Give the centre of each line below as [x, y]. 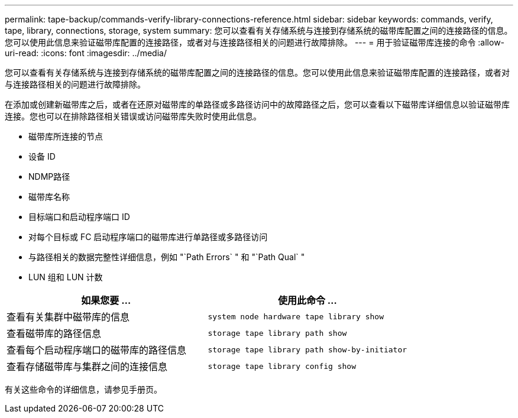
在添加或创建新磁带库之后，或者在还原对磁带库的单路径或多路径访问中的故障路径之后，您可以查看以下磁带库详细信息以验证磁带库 [257, 104]
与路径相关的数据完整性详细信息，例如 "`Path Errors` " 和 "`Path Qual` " [167, 257]
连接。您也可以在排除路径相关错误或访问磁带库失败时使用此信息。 [133, 116]
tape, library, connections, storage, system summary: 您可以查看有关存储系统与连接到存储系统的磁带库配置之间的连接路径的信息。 [259, 30]
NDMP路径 [49, 176]
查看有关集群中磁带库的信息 [68, 317]
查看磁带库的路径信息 [54, 333]
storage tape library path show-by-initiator [307, 349]
